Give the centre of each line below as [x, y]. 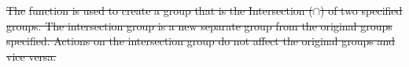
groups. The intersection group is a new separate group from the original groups [199, 25]
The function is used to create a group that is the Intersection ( [160, 10]
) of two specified [361, 10]
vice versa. [31, 56]
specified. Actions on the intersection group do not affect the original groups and [201, 41]
